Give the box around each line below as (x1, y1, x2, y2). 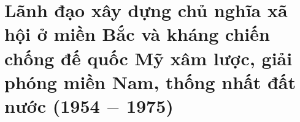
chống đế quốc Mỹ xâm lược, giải (4, 45, 293, 70)
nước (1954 (4, 93, 100, 118)
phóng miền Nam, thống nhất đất (4, 69, 296, 94)
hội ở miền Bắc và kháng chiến (4, 21, 270, 46)
